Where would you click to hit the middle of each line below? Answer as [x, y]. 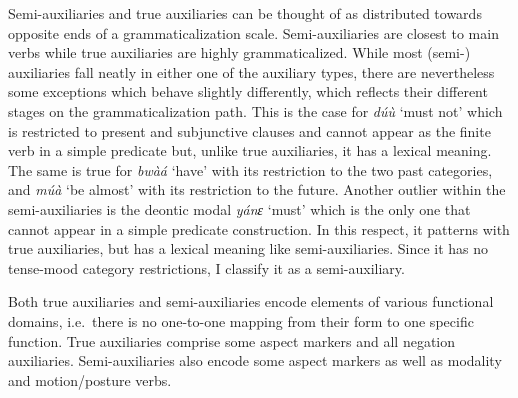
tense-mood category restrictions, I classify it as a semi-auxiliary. [206, 267]
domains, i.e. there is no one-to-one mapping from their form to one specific [241, 320]
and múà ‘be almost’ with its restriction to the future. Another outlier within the [257, 189]
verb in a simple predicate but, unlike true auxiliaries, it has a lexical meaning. [250, 150]
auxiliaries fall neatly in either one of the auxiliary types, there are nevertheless [251, 71]
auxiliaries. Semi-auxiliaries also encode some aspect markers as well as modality [255, 360]
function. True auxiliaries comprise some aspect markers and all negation [232, 340]
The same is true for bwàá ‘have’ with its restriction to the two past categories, [250, 169]
